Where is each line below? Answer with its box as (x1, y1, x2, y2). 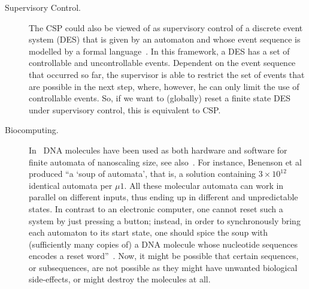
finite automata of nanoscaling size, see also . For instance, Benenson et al (29, 155, 302, 168)
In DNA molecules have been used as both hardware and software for (29, 143, 287, 156)
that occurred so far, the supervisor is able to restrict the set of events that (29, 68, 305, 80)
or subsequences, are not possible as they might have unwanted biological (29, 261, 298, 273)
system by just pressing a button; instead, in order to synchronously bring (29, 214, 301, 227)
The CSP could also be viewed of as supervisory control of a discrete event (29, 21, 303, 34)
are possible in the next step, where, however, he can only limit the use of (29, 80, 299, 92)
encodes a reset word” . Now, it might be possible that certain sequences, (29, 249, 299, 262)
